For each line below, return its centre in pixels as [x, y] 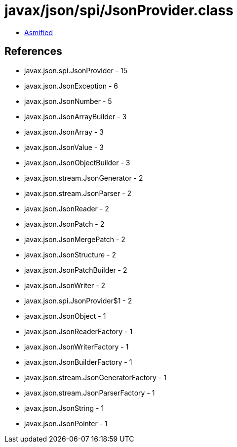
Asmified [39, 32]
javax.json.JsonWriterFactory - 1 [77, 347]
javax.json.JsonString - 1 [64, 408]
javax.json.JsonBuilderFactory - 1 [78, 362]
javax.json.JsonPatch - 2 [64, 224]
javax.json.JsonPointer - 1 [66, 423]
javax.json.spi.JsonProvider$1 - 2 [78, 300]
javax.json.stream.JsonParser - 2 [78, 193]
